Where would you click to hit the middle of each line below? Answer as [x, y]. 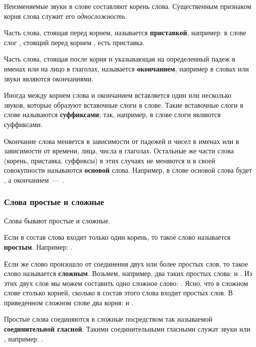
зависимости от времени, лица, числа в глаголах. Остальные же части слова [119, 151]
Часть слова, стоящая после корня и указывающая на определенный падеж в [120, 59]
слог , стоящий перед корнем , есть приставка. [74, 42]
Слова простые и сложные [54, 202]
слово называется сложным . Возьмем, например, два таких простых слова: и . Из [128, 273]
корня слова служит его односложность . [65, 16]
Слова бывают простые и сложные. [57, 220]
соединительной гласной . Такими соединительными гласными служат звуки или [127, 329]
